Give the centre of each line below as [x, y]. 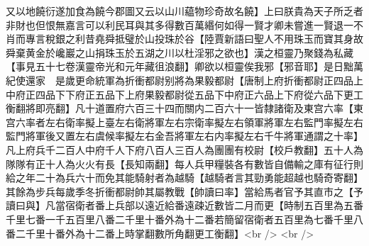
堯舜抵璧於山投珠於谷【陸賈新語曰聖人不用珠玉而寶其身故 [229, 39]
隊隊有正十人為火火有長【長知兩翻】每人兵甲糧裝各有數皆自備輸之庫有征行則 [184, 163]
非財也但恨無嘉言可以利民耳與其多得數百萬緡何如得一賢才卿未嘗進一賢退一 [180, 24]
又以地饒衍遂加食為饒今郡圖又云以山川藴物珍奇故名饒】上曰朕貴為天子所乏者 [184, 11]
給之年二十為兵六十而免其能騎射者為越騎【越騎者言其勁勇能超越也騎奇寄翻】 [184, 178]
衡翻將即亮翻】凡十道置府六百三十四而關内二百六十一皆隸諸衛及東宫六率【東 [184, 108]
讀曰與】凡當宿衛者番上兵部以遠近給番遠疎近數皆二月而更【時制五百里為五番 [184, 205]
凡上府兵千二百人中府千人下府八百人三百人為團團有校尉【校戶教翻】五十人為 [184, 149]
